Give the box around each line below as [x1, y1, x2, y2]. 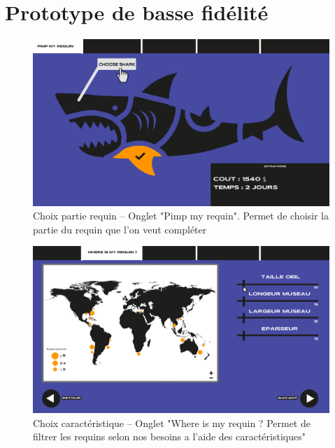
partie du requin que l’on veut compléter [33, 222, 207, 236]
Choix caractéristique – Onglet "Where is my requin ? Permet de [33, 415, 311, 430]
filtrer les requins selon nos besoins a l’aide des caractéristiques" [33, 429, 306, 444]
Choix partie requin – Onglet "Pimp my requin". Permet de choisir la [33, 208, 329, 223]
